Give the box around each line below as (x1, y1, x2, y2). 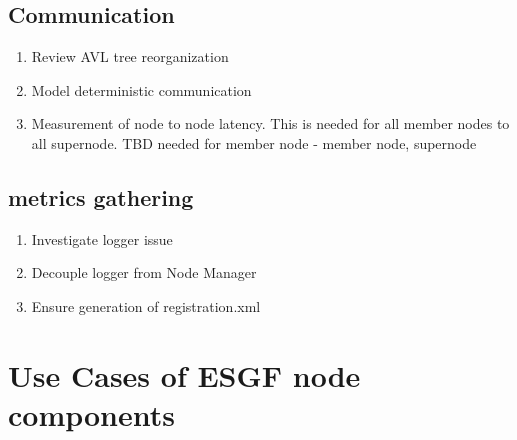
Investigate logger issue (31, 228, 173, 249)
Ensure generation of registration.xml (31, 295, 261, 316)
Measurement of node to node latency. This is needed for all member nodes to (31, 113, 510, 134)
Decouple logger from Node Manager (31, 262, 257, 283)
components (8, 393, 175, 434)
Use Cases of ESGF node (8, 354, 361, 395)
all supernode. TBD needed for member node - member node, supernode (31, 132, 477, 153)
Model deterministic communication (31, 79, 252, 100)
